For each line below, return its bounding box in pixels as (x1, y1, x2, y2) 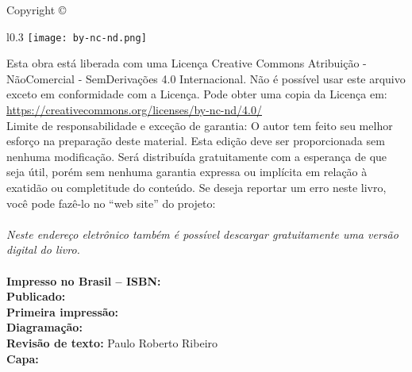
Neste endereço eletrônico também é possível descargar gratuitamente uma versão (6, 225, 399, 242)
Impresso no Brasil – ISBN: (6, 272, 161, 289)
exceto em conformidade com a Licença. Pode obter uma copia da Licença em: (6, 86, 387, 102)
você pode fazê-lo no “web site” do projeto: (6, 194, 216, 211)
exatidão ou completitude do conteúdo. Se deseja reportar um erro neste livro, (6, 179, 387, 195)
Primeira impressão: (6, 303, 119, 320)
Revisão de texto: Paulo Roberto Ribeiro (6, 334, 218, 351)
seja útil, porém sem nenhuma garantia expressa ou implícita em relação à (6, 163, 368, 180)
